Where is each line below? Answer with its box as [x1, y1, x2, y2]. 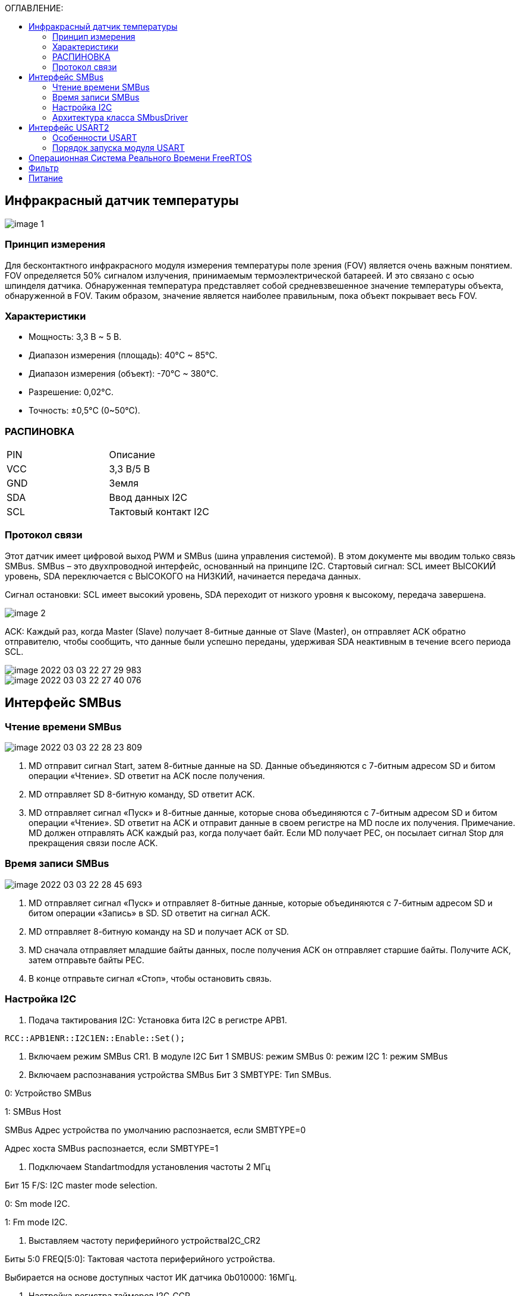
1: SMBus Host [5, 1106, 61, 1117]
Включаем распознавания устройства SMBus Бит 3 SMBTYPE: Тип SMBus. [29, 1069, 332, 1080]
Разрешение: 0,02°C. [29, 387, 114, 398]
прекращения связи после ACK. [29, 838, 158, 849]
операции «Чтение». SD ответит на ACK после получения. [29, 771, 265, 781]
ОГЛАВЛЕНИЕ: [5, 3, 64, 13]
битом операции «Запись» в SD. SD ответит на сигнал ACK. [29, 907, 270, 918]
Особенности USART [52, 133, 137, 143]
